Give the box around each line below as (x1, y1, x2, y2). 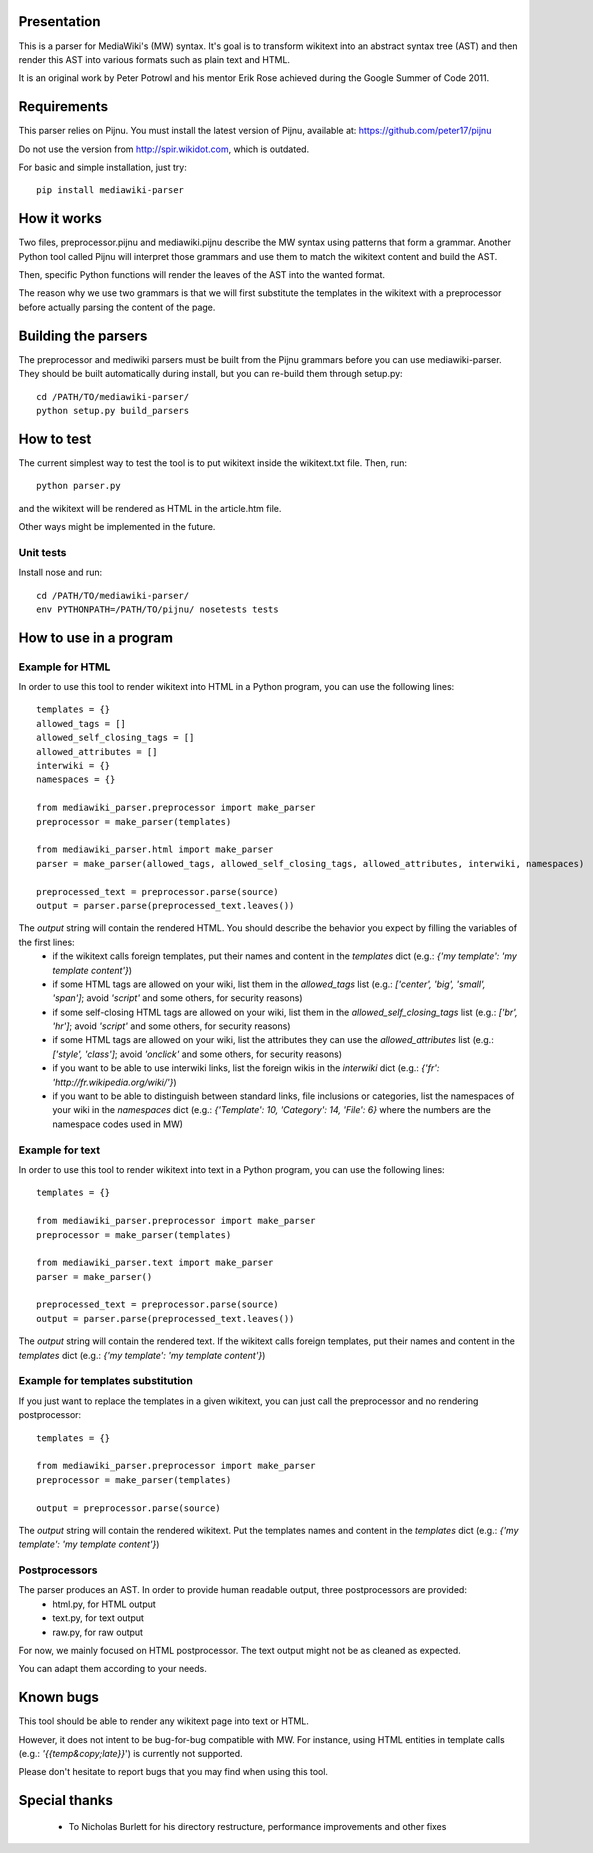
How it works (18, 210, 102, 227)
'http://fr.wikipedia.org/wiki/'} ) (52, 1076, 177, 1088)
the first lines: (18, 936, 75, 948)
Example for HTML (18, 660, 111, 674)
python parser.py (36, 480, 121, 492)
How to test (18, 430, 92, 447)
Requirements (18, 98, 109, 115)
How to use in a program (18, 629, 174, 646)
